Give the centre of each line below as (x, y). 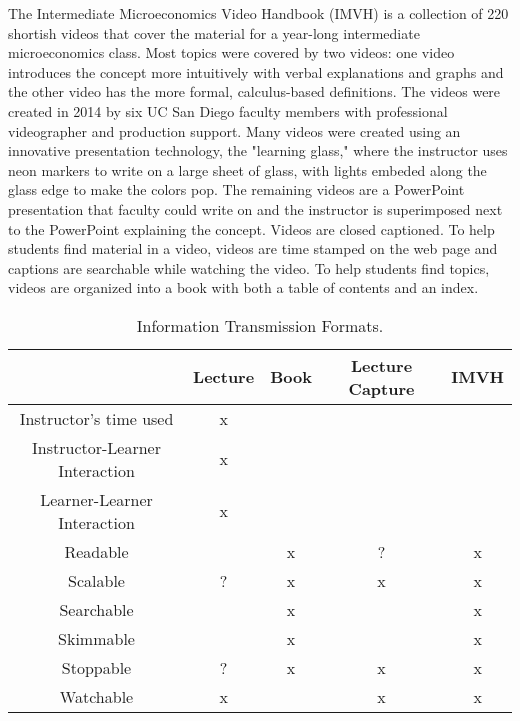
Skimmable (96, 638)
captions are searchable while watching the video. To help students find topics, (249, 267)
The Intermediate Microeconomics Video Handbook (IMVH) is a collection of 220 (258, 13)
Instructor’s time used (96, 418)
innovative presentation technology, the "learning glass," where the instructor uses (258, 150)
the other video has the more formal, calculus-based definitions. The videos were (254, 91)
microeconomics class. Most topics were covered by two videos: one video (231, 52)
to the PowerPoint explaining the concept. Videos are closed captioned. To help (251, 228)
